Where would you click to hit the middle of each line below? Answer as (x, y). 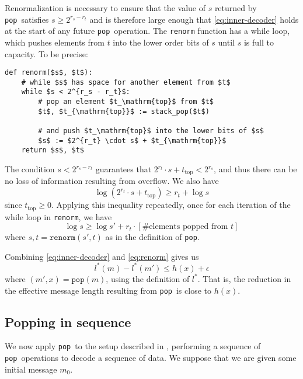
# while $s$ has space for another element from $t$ (126, 82)
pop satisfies (27, 19)
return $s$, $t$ (53, 150)
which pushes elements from (55, 42)
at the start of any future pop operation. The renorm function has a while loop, (147, 31)
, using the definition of (148, 278)
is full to (259, 42)
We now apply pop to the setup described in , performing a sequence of (133, 346)
